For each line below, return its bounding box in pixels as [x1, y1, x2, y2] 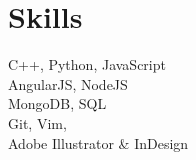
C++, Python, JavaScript [8, 54, 166, 75]
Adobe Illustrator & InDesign [8, 132, 189, 153]
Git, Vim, [8, 112, 67, 133]
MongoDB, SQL [8, 93, 107, 114]
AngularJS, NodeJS [8, 73, 128, 94]
